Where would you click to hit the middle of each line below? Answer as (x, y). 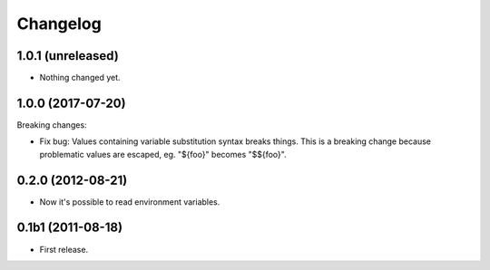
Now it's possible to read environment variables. (130, 202)
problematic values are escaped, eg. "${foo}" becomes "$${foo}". (163, 154)
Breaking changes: (52, 125)
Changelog (59, 24)
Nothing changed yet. (80, 78)
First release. (64, 249)
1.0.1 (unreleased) (68, 56)
